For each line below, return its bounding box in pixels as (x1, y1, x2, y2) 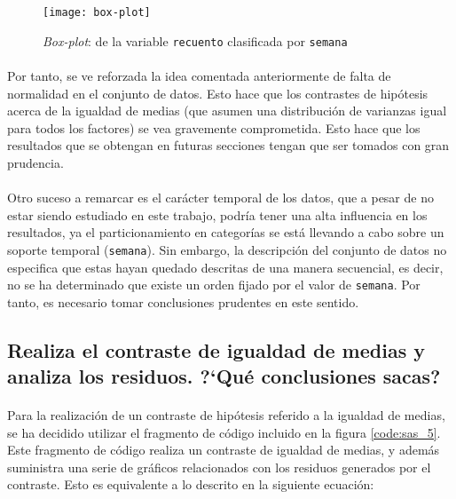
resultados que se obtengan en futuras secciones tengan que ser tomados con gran (7, 136, 450, 154)
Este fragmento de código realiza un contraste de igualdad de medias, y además (7, 440, 440, 459)
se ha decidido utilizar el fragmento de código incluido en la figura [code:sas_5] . (7, 423, 441, 441)
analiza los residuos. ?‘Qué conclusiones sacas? (7, 362, 441, 390)
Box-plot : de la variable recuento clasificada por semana (43, 31, 348, 50)
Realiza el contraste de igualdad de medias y (7, 336, 425, 363)
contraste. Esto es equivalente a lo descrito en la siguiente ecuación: (7, 475, 374, 494)
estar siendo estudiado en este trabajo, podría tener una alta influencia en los (7, 205, 428, 224)
